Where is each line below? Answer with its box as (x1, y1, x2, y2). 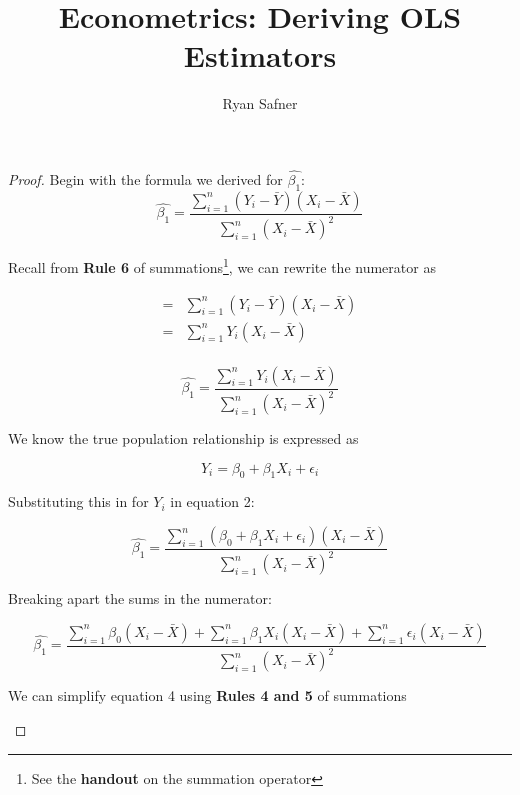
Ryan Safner (222, 93, 298, 114)
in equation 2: (170, 491, 255, 512)
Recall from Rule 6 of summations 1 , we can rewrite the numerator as (8, 254, 436, 277)
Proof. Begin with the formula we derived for (8, 169, 283, 190)
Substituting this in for (8, 491, 149, 512)
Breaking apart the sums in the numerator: (8, 588, 272, 609)
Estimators (183, 35, 337, 76)
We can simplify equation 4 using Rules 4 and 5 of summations (8, 685, 407, 706)
